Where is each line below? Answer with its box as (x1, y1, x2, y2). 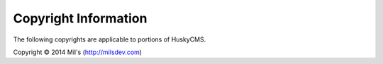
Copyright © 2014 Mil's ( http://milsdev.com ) (13, 48, 142, 56)
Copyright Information (13, 11, 148, 26)
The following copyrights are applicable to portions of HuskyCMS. (13, 35, 206, 44)
